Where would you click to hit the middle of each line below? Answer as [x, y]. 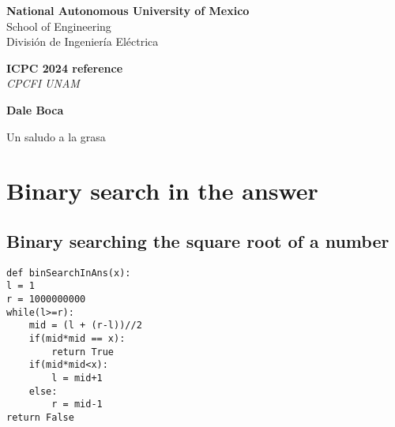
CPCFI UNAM [43, 83]
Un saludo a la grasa [56, 136]
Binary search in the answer [162, 191]
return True [83, 352]
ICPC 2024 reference [65, 67]
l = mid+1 [77, 378]
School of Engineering [59, 26]
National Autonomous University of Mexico [128, 10]
